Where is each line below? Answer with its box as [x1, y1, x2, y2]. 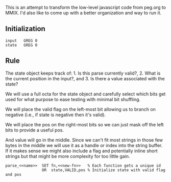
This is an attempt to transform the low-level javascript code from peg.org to [5, 5, 166, 10]
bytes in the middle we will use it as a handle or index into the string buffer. [5, 142, 163, 148]
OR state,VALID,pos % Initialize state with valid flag [41, 167, 166, 173]
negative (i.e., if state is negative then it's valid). [5, 111, 106, 118]
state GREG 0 [5, 42, 38, 48]
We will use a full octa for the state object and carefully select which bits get [5, 90, 166, 97]
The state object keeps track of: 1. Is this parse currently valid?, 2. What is [5, 70, 161, 76]
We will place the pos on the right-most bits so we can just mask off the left [5, 121, 164, 127]
